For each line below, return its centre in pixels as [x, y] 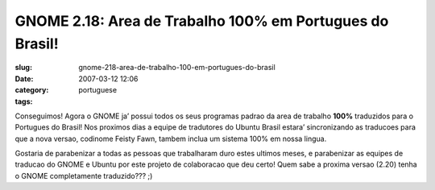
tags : [24, 101]
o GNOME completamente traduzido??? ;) [84, 176]
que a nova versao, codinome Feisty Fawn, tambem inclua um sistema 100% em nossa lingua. [171, 138]
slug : [23, 68]
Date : [24, 78]
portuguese [97, 90]
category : [32, 90]
